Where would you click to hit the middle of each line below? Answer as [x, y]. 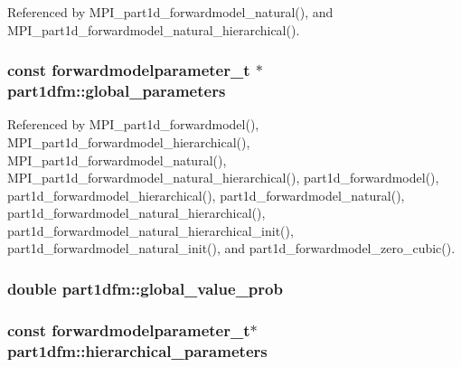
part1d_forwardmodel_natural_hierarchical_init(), [151, 230]
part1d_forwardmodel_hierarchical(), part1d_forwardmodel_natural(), [206, 195]
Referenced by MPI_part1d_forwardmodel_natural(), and [170, 12]
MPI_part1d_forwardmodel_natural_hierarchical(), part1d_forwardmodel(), [223, 178]
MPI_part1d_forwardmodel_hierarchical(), [129, 141]
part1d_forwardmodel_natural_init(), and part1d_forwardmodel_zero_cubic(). [231, 248]
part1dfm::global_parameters [117, 91]
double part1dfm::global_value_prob [145, 288]
